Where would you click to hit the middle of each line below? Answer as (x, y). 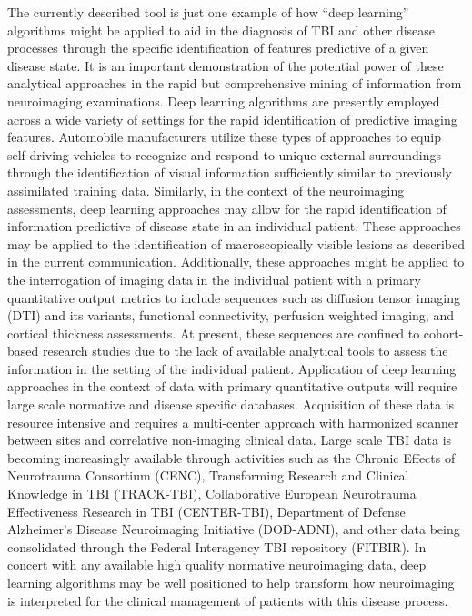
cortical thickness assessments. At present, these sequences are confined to (214, 333)
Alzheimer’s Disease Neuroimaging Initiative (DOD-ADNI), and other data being (234, 529)
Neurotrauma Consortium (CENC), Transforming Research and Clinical (208, 475)
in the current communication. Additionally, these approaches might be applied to (236, 262)
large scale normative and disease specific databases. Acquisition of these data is (231, 404)
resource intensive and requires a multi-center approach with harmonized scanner (233, 422)
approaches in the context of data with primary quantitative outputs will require (232, 386)
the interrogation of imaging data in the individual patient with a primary (214, 279)
